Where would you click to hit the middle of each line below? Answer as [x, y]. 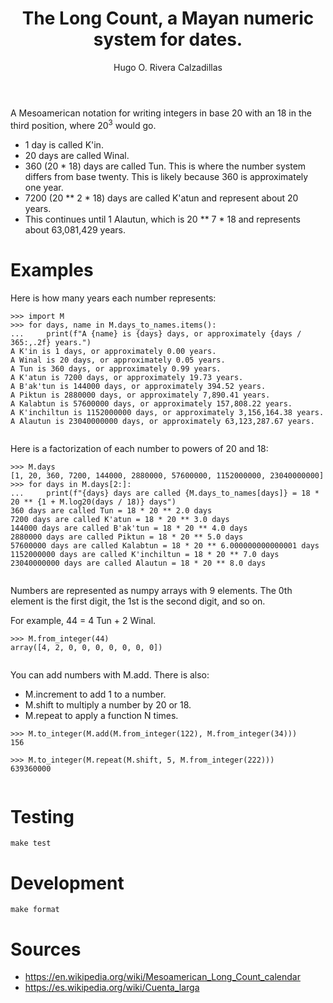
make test [31, 843]
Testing [42, 816]
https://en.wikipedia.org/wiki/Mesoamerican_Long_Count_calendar [162, 977]
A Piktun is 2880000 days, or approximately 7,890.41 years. [140, 395]
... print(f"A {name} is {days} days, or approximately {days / [156, 333]
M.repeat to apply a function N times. [101, 715]
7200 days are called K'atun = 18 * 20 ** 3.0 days [120, 519]
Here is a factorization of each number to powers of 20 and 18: [139, 448]
